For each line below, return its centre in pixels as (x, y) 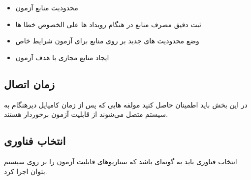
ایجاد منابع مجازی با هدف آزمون (62, 57)
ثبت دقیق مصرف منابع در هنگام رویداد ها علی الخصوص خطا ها (108, 24)
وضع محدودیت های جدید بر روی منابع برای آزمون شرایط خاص (107, 41)
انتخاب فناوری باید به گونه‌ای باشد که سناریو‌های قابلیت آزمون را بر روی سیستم (121, 161)
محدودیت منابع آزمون (47, 7)
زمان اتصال (29, 84)
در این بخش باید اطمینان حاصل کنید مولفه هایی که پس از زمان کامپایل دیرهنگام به (126, 104)
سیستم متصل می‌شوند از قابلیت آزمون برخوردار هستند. (86, 114)
